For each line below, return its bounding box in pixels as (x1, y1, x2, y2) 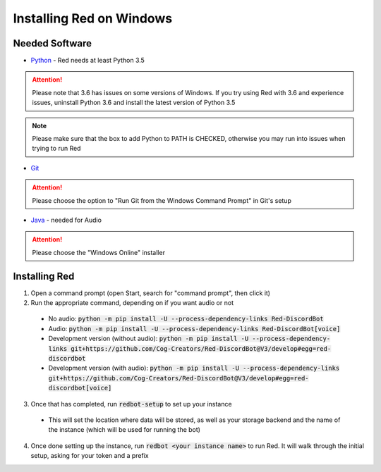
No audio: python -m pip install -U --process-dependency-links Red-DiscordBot (48, 314, 324, 323)
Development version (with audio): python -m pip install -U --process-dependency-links (48, 364, 340, 373)
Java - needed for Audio (30, 216, 102, 224)
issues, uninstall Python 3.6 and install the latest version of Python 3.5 (32, 99, 236, 107)
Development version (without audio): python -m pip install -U (48, 335, 249, 343)
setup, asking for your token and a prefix (30, 452, 149, 460)
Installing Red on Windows (13, 11, 173, 26)
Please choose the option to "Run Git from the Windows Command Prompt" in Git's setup (32, 196, 292, 204)
